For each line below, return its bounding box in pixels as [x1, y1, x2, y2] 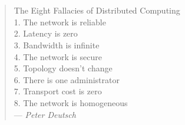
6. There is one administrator [14, 73, 120, 85]
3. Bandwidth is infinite [14, 38, 100, 51]
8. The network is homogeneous [14, 96, 128, 108]
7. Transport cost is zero [14, 85, 102, 97]
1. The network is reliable [14, 15, 106, 28]
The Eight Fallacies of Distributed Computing [14, 4, 180, 17]
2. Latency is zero [14, 27, 78, 40]
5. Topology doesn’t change [14, 62, 113, 74]
